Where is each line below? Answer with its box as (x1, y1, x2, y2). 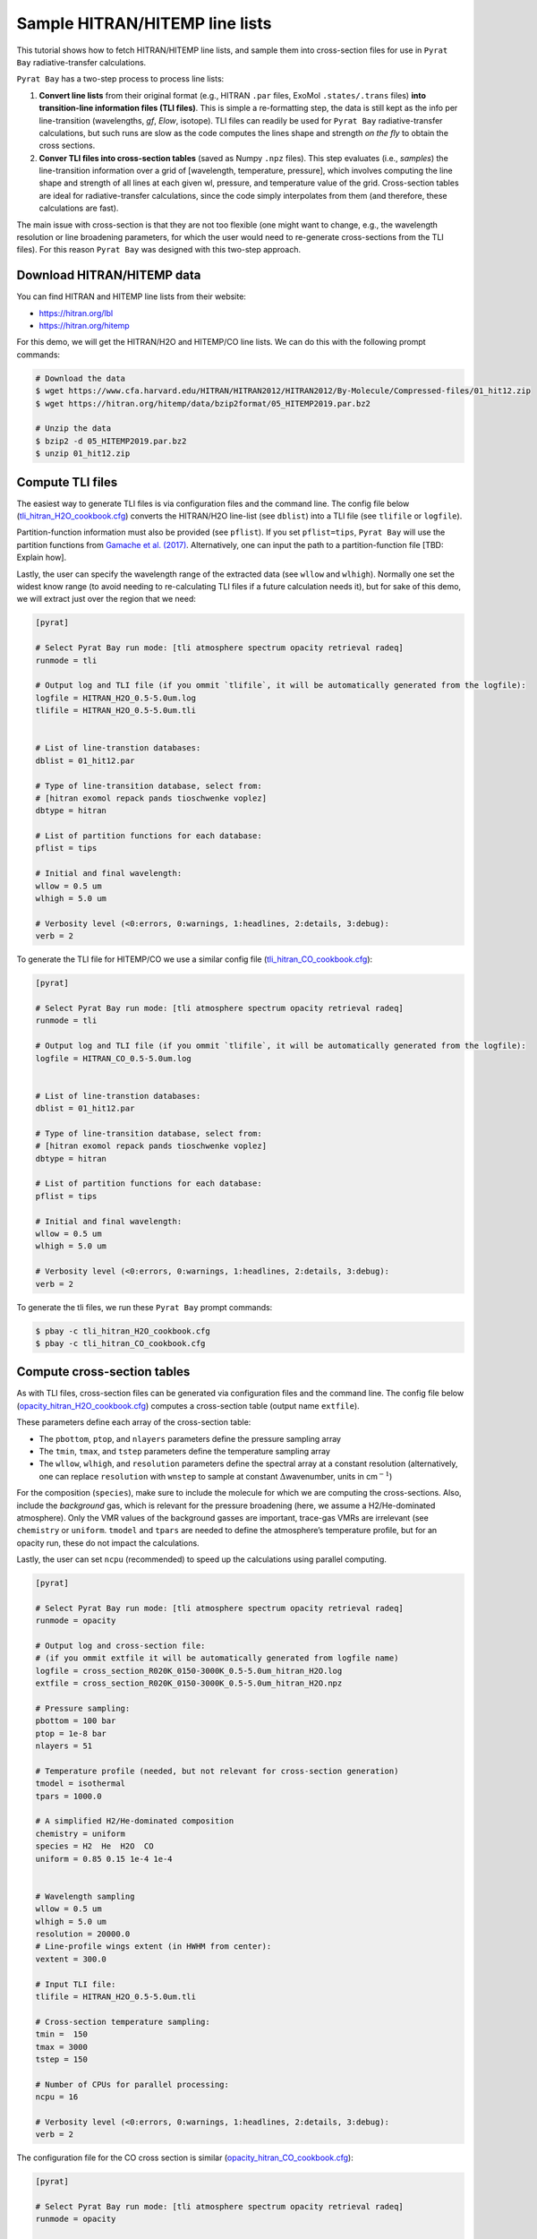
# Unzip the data (35, 424, 112, 433)
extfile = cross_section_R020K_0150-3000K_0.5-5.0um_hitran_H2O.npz (35, 1678, 343, 1688)
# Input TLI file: (35, 1979, 116, 1989)
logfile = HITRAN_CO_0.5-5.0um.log (35, 1053, 192, 1063)
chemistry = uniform (35, 1828, 125, 1839)
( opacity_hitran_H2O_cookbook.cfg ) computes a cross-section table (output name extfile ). (16, 1400, 360, 1411)
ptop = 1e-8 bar (35, 1729, 107, 1738)
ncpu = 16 (35, 2092, 79, 2102)
